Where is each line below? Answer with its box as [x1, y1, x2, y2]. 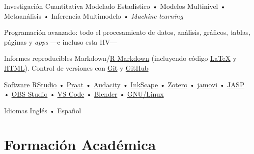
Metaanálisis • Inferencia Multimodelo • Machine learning [4, 10, 183, 21]
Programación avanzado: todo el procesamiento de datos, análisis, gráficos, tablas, [4, 27, 251, 37]
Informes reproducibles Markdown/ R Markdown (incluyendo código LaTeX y [4, 53, 237, 63]
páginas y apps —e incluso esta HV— [4, 36, 117, 47]
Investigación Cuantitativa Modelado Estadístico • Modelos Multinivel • [4, 1, 226, 11]
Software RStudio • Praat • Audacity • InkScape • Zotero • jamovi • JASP [4, 79, 245, 89]
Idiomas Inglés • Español [4, 105, 81, 115]
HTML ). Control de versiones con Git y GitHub [4, 62, 149, 73]
